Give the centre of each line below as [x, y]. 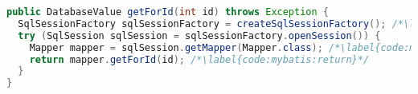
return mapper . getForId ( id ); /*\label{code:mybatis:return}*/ [199, 59]
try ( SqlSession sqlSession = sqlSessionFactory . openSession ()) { [199, 35]
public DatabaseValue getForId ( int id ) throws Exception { [168, 12]
